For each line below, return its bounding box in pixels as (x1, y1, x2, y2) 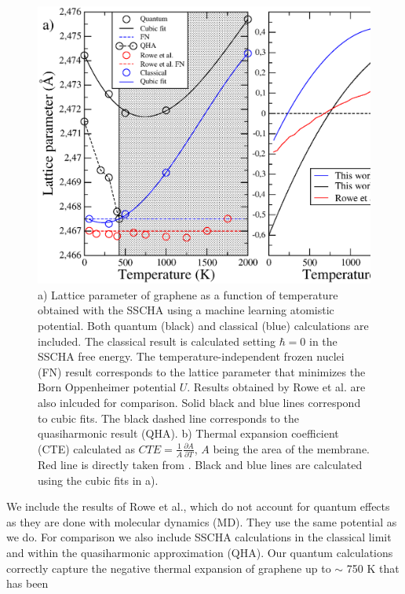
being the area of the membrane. (213, 440, 370, 456)
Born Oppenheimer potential (38, 379, 177, 395)
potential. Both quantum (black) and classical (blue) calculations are (38, 317, 369, 333)
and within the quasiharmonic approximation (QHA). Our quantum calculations (6, 544, 393, 560)
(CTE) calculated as (38, 440, 135, 456)
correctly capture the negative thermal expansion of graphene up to (6, 559, 331, 576)
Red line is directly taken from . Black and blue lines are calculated (38, 456, 363, 473)
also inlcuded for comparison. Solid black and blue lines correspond (38, 394, 361, 410)
